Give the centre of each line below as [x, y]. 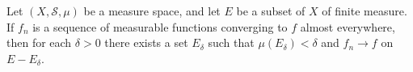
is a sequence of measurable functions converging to [160, 26]
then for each [39, 42]
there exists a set [146, 42]
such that [231, 42]
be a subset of [271, 11]
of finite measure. [365, 11]
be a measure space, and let [152, 11]
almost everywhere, [348, 26]
